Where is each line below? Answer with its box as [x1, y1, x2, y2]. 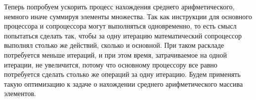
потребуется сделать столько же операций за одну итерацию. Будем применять [4, 69, 241, 79]
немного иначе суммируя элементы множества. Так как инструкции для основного [4, 11, 252, 21]
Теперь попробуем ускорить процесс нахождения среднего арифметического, [4, 1, 235, 11]
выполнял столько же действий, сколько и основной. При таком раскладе [4, 40, 224, 50]
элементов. [4, 88, 36, 99]
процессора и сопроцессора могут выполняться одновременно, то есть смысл [4, 21, 237, 31]
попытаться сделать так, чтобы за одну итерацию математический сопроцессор [4, 30, 242, 40]
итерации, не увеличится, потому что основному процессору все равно [4, 59, 217, 69]
